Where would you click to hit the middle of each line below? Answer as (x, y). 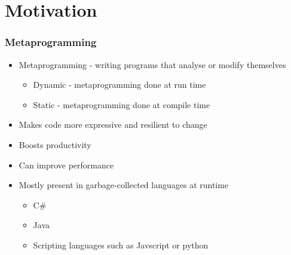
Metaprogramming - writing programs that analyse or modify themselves (152, 64)
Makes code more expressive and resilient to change (113, 125)
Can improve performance (66, 165)
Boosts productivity (55, 144)
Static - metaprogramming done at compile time (122, 104)
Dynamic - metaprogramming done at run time (120, 85)
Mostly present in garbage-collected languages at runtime (124, 185)
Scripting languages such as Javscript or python (121, 245)
